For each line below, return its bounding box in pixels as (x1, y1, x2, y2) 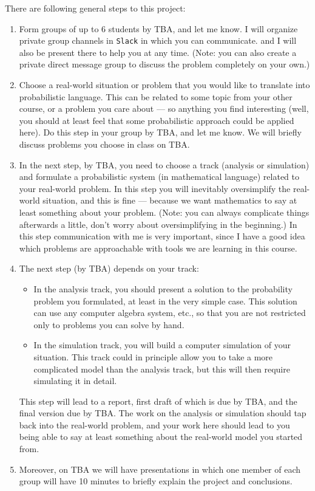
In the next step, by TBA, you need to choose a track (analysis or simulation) (19, 158, 310, 171)
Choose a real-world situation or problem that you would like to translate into (19, 78, 310, 91)
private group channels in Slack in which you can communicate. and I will (19, 34, 297, 47)
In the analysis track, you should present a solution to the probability (33, 282, 293, 295)
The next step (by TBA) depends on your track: (19, 262, 199, 275)
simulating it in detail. (33, 374, 117, 387)
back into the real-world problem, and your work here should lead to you (19, 418, 290, 431)
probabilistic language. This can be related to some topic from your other (19, 90, 293, 103)
